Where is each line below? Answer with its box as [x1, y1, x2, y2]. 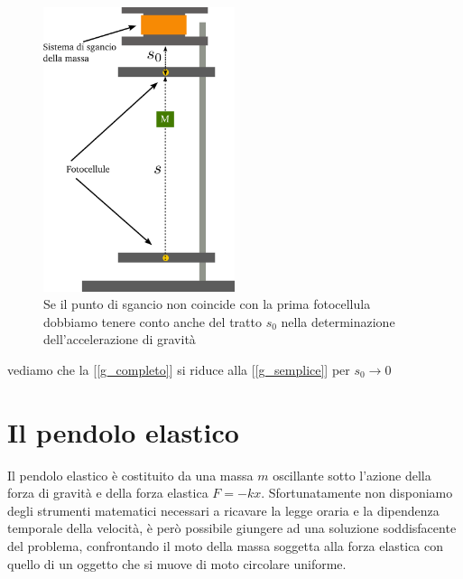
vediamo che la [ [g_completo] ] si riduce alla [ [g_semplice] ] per [7, 360, 350, 378]
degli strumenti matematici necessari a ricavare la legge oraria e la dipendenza [7, 500, 440, 519]
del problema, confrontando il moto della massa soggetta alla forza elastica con [7, 537, 444, 556]
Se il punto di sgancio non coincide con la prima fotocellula [43, 294, 371, 313]
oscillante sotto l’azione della [273, 465, 431, 484]
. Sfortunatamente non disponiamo [261, 483, 453, 502]
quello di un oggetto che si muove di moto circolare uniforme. [7, 554, 347, 573]
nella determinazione [281, 312, 395, 331]
